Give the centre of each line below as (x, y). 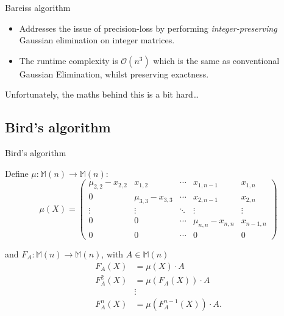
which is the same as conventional (216, 60)
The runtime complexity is (69, 60)
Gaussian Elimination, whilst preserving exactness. (114, 74)
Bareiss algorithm (38, 7)
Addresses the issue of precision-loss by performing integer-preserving (148, 28)
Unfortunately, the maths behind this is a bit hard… (102, 94)
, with (112, 253)
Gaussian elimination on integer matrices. (97, 40)
